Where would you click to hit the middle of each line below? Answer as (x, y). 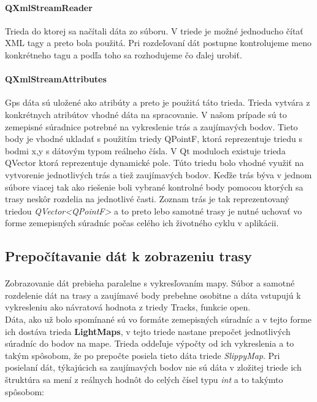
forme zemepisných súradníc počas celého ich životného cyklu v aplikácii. (142, 223)
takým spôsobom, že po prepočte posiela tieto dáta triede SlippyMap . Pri (143, 355)
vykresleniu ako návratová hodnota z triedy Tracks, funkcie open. (128, 307)
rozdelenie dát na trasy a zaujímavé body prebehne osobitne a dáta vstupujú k (153, 295)
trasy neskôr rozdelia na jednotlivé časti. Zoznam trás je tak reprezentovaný (147, 199)
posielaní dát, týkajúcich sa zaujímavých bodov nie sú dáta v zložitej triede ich (153, 367)
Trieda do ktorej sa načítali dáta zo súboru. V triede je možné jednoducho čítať (154, 30)
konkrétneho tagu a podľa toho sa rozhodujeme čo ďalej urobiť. (124, 54)
